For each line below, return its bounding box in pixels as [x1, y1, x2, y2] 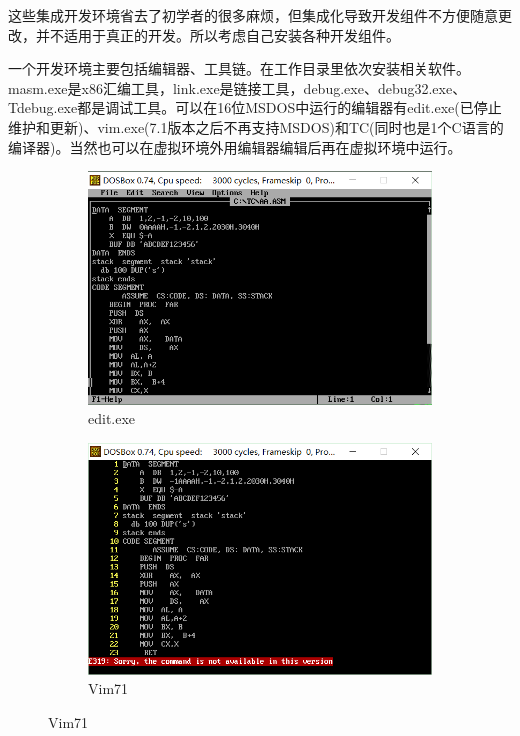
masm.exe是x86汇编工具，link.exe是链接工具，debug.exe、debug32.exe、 [8, 77, 467, 98]
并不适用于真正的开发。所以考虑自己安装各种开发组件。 [35, 24, 400, 45]
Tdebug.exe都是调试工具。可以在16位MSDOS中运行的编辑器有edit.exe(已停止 [8, 97, 502, 118]
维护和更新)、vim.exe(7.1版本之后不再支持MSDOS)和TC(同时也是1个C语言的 [8, 116, 504, 137]
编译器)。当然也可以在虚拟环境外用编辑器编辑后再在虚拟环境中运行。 [8, 136, 462, 157]
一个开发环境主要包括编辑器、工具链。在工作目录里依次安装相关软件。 [8, 58, 470, 79]
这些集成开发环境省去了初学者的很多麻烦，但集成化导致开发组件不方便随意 [8, 5, 498, 25]
